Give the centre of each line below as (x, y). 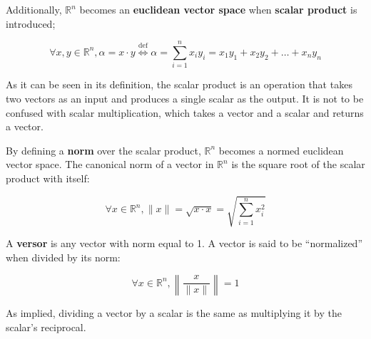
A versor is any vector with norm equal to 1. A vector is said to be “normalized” (184, 243)
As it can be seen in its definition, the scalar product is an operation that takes (179, 84)
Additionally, (34, 9)
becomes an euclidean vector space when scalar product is (218, 9)
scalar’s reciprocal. (46, 327)
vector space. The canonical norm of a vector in (110, 164)
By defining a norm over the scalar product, (103, 150)
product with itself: (48, 178)
